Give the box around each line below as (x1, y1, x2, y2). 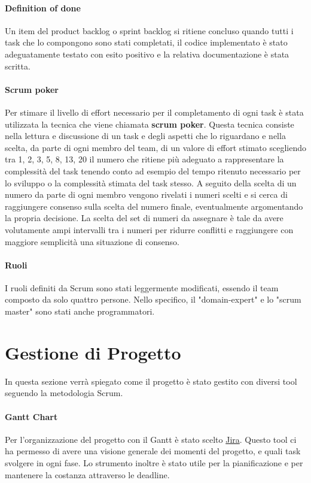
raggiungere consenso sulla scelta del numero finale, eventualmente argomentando (5, 200, 303, 212)
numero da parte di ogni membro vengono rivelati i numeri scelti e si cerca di (5, 188, 288, 201)
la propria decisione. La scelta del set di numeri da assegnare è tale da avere (5, 212, 283, 224)
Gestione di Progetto (5, 340, 181, 364)
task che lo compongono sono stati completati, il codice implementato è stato (5, 36, 288, 49)
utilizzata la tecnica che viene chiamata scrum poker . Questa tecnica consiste (5, 117, 294, 130)
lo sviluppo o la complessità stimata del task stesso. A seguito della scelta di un (5, 176, 297, 189)
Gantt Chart (5, 410, 58, 422)
